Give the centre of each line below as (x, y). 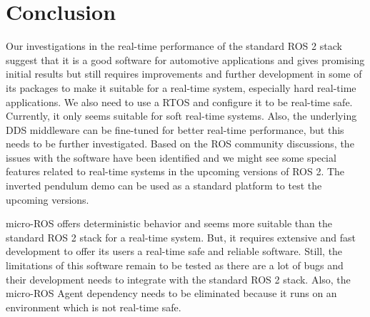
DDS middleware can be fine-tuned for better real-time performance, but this (175, 129)
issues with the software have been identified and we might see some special (171, 157)
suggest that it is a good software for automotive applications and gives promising (185, 59)
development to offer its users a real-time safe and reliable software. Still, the (174, 251)
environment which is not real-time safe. (94, 307)
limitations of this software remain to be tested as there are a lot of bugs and (175, 265)
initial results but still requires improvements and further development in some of (184, 74)
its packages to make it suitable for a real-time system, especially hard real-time (181, 87)
